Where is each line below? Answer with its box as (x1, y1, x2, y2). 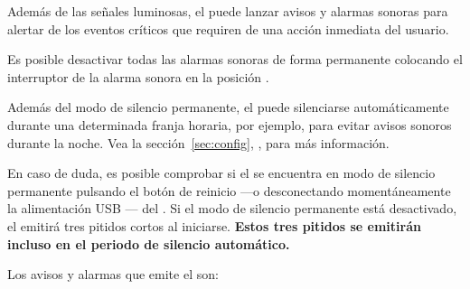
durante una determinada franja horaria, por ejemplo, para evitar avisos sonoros (7, 115, 452, 134)
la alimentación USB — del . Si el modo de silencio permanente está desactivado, (7, 199, 457, 218)
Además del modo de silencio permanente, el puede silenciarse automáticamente (7, 98, 449, 117)
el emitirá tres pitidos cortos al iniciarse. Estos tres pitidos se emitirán (7, 216, 421, 235)
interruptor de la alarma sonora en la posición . (7, 67, 269, 86)
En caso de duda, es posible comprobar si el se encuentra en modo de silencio (7, 163, 436, 182)
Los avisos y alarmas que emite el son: (7, 265, 219, 284)
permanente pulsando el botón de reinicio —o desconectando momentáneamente (7, 181, 451, 200)
